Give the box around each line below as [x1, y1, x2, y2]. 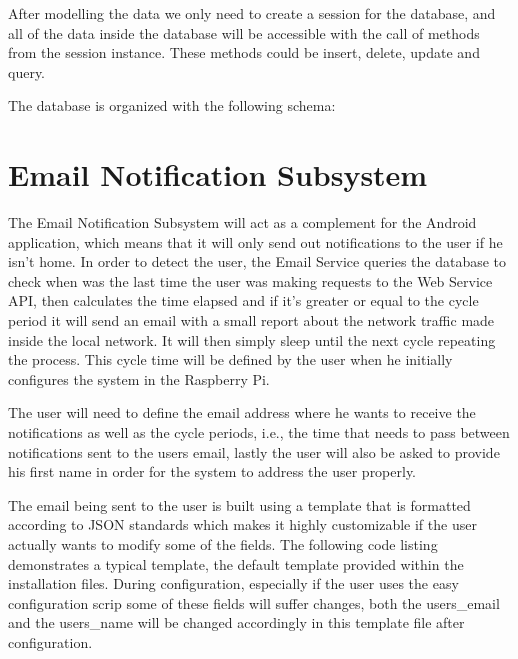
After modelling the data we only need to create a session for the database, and [8, 3, 496, 23]
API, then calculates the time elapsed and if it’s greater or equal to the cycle [8, 290, 479, 311]
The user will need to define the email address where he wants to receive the [8, 402, 476, 423]
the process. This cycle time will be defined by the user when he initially [8, 349, 453, 370]
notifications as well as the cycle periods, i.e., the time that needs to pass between [8, 422, 510, 443]
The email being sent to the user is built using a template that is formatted [8, 494, 471, 515]
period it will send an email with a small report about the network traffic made [8, 310, 495, 331]
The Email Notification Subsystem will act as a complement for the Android [8, 212, 477, 233]
